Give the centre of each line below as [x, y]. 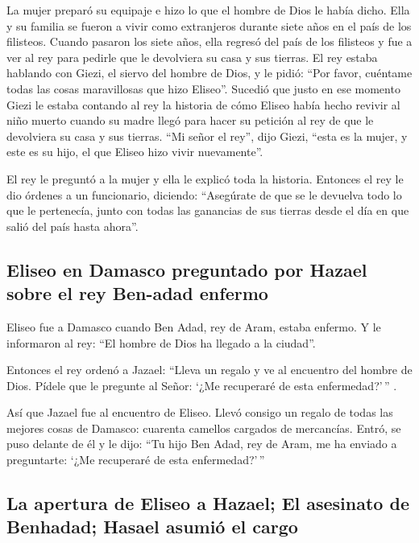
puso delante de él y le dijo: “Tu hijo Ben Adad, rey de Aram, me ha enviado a [202, 444]
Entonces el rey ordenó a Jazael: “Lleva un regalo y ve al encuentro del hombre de [209, 370]
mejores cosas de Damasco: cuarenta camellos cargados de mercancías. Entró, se [204, 428]
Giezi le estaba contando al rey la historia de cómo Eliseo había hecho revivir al [203, 104]
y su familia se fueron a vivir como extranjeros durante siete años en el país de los [209, 25]
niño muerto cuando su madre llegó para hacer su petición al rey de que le [190, 120]
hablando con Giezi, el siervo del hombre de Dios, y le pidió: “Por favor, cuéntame [209, 73]
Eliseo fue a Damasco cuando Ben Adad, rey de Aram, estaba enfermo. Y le [194, 326]
